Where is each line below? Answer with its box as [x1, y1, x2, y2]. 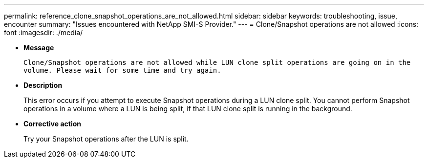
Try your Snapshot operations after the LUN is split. [23, 135, 189, 143]
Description [23, 81, 63, 89]
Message [23, 43, 54, 52]
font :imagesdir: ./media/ [4, 28, 83, 37]
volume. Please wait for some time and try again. [23, 66, 221, 74]
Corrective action [23, 120, 81, 128]
